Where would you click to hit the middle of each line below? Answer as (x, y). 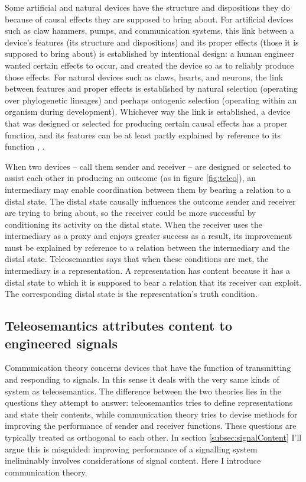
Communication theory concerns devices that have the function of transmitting (148, 368)
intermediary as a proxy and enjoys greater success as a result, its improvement (149, 236)
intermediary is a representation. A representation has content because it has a (147, 271)
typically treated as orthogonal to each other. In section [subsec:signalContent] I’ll (153, 437)
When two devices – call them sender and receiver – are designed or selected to (148, 166)
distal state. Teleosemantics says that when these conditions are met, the (137, 259)
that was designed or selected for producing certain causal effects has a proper (146, 123)
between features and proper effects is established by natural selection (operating (151, 88)
